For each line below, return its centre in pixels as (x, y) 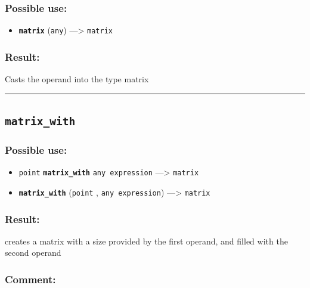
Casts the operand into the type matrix (77, 79)
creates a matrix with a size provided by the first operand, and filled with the (146, 241)
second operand (33, 253)
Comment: (30, 279)
